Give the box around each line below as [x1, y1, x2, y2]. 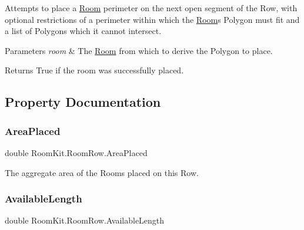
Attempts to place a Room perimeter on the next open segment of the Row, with [5, 2, 298, 13]
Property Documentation [5, 93, 161, 111]
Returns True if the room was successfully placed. [5, 64, 184, 76]
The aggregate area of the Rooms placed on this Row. [5, 166, 199, 178]
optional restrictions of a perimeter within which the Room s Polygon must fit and [5, 13, 300, 25]
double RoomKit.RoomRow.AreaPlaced [5, 146, 148, 158]
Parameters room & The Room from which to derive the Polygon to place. [5, 44, 273, 56]
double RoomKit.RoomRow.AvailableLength [5, 214, 165, 226]
